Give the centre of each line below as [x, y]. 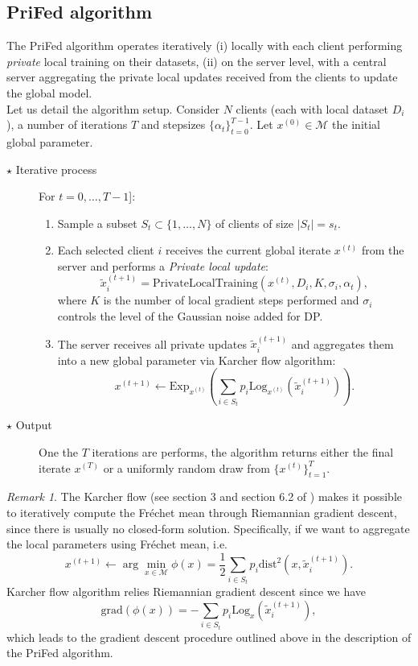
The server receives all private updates [152, 343]
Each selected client [106, 250]
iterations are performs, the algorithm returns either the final [243, 451]
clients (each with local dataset [312, 108]
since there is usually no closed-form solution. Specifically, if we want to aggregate [208, 528]
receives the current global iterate [248, 250]
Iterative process [56, 169]
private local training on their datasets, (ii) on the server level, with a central [197, 61]
